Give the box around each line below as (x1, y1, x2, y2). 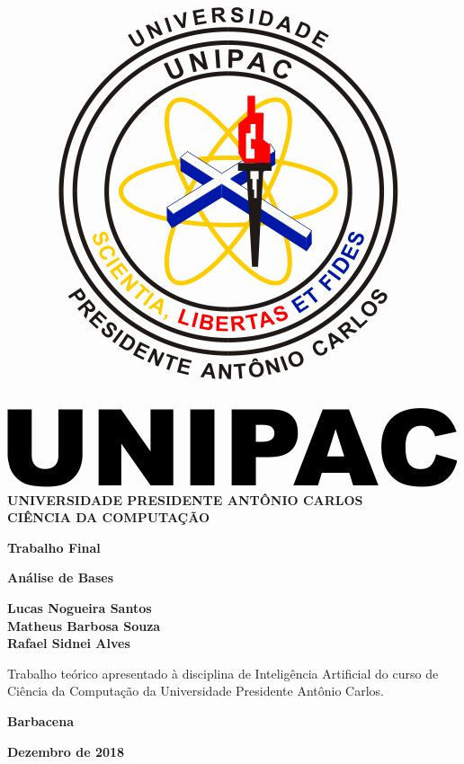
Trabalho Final (7, 537, 101, 556)
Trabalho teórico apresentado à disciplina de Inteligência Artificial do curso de (7, 663, 439, 682)
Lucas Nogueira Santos (7, 598, 152, 617)
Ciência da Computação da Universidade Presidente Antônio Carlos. (7, 681, 384, 700)
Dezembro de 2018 (7, 742, 125, 760)
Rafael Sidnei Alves (7, 634, 130, 653)
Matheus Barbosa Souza (7, 616, 161, 635)
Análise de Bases (7, 568, 114, 587)
